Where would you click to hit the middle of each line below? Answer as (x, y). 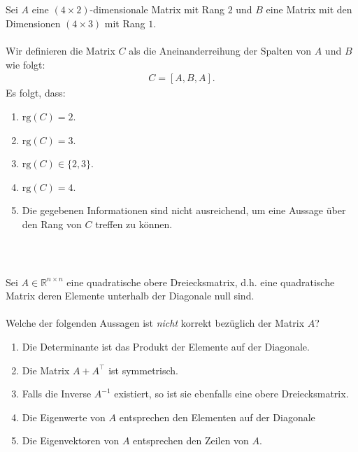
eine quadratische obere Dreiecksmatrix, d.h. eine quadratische (201, 282)
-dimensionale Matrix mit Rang (157, 9)
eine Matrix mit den (309, 9)
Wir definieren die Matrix (60, 51)
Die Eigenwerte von (64, 417)
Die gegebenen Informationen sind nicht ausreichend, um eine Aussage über (184, 210)
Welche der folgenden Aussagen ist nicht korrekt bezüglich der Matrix (155, 323)
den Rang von (52, 224)
